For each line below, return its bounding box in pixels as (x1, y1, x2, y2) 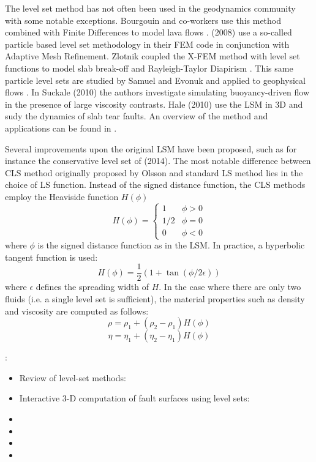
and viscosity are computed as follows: (5, 304, 149, 317)
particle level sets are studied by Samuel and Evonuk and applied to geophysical (5, 73, 306, 86)
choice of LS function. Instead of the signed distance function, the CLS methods (5, 178, 306, 191)
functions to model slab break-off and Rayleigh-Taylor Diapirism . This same (5, 61, 293, 74)
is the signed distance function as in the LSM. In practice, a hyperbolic (37, 239, 305, 251)
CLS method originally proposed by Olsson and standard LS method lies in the (5, 166, 303, 179)
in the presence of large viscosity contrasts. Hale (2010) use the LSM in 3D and (5, 97, 303, 110)
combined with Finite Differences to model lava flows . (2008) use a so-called (5, 26, 292, 39)
